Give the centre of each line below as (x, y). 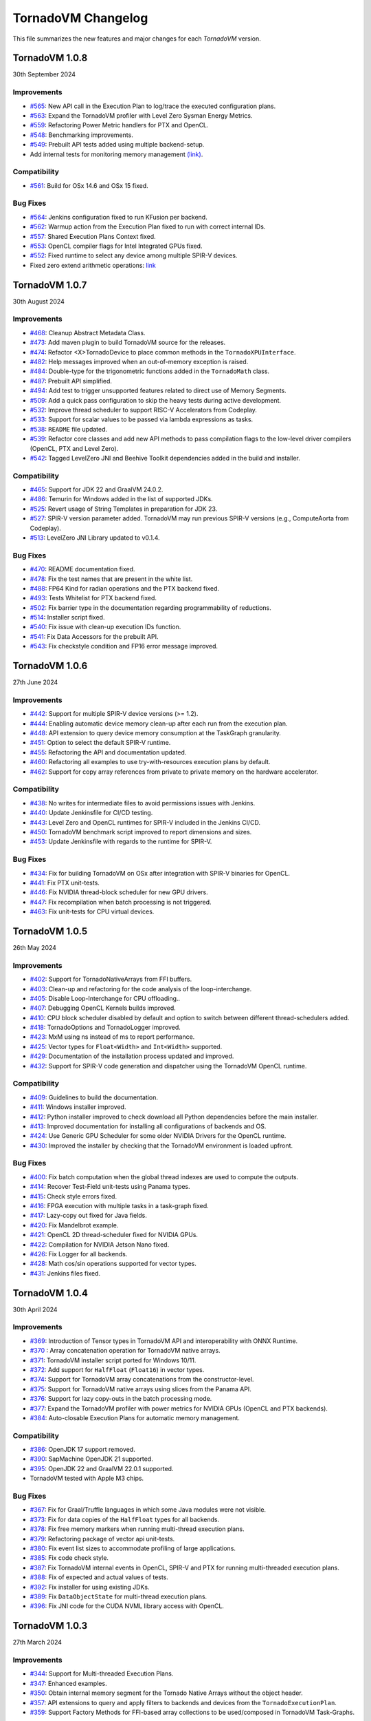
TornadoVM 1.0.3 (50, 1626)
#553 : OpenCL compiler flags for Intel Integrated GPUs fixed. (116, 246)
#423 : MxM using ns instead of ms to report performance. (112, 1037)
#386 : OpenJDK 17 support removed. (82, 1450)
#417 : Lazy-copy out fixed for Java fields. (89, 1216)
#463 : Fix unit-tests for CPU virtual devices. (92, 911)
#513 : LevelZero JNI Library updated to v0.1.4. (95, 538)
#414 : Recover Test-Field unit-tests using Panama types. (110, 1187)
